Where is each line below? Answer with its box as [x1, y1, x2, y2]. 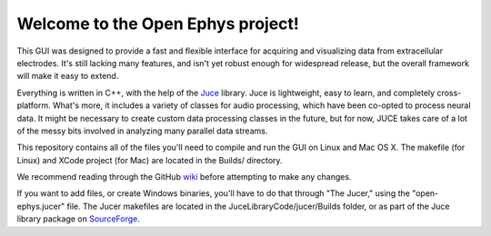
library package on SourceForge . [16, 213, 140, 224]
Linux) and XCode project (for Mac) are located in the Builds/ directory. [16, 154, 283, 165]
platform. [16, 100, 52, 111]
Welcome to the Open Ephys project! [16, 14, 300, 34]
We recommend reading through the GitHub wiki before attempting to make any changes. [16, 172, 352, 182]
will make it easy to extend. [16, 71, 119, 82]
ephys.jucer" [16, 201, 65, 211]
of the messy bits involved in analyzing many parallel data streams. [16, 125, 268, 136]
